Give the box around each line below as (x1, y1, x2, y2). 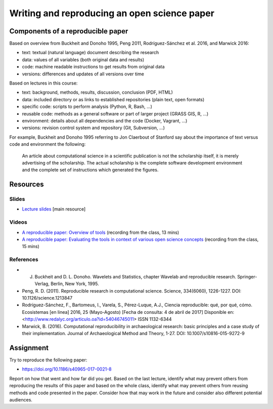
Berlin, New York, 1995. (51, 281, 100, 287)
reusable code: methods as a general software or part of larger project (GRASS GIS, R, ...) (22, 110, 209, 116)
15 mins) (22, 243, 40, 250)
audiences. (9, 396, 33, 402)
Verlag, (34, 281, 50, 287)
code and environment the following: (9, 141, 86, 147)
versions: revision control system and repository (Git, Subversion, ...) (22, 125, 165, 131)
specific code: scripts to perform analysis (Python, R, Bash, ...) (22, 104, 153, 110)
